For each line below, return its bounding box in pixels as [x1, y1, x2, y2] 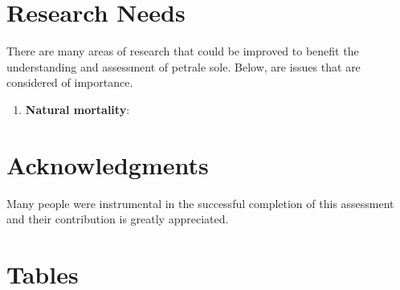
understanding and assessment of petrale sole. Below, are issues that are [6, 58, 361, 75]
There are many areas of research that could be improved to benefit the [6, 43, 359, 59]
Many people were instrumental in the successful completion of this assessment [6, 194, 394, 211]
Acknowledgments [6, 148, 209, 181]
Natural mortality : [25, 100, 130, 117]
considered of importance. [6, 74, 133, 91]
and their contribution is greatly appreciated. [6, 210, 229, 227]
